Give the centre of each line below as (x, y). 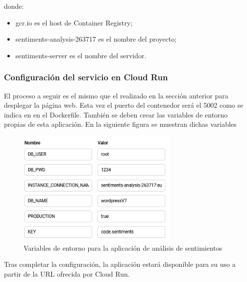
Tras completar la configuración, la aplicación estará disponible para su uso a (120, 264)
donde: (14, 6)
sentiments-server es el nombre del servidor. (81, 55)
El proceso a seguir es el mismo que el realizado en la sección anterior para (116, 95)
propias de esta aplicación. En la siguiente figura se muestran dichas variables (120, 124)
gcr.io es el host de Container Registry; (74, 22)
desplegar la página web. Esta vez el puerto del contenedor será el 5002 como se (124, 105)
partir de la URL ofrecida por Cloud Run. (67, 273)
